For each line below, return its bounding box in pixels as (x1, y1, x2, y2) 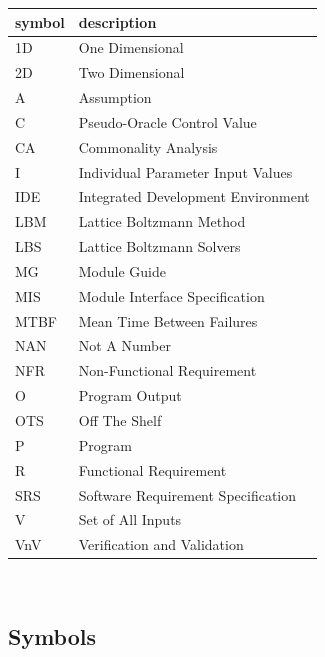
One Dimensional (78, 37, 184, 58)
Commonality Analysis (78, 136, 218, 157)
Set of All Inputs (78, 509, 182, 530)
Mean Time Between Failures (78, 310, 258, 331)
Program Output (78, 385, 182, 406)
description (78, 11, 157, 32)
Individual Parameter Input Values (78, 161, 293, 182)
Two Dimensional (78, 62, 185, 83)
